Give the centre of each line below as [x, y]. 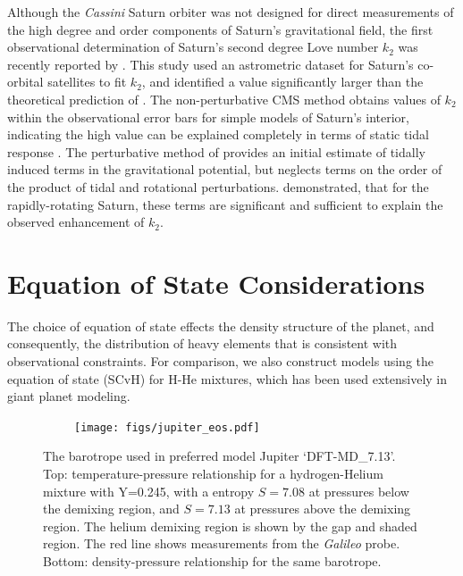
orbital [25, 82]
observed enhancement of [76, 222]
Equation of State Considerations [216, 283]
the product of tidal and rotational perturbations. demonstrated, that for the [218, 186]
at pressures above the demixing [323, 509]
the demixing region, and [111, 509]
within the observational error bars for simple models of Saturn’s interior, [208, 117]
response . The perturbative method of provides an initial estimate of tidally [216, 151]
